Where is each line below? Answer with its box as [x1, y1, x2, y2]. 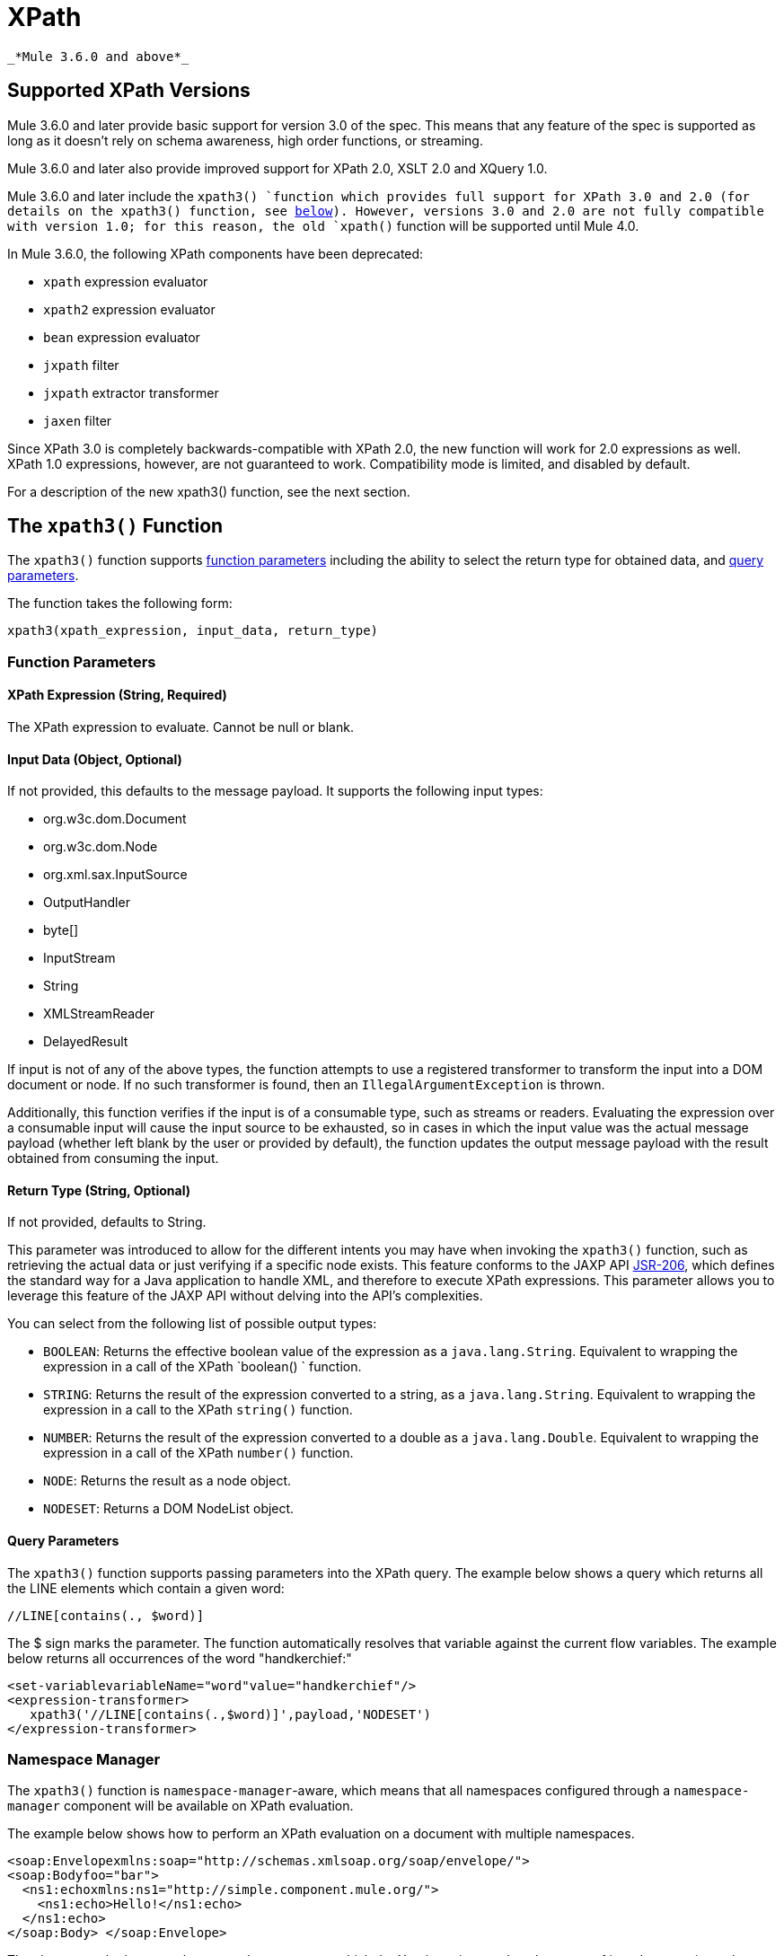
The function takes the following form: [7, 595, 233, 612]
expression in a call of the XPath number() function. [43, 1445, 354, 1461]
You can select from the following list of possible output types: [7, 1316, 377, 1332]
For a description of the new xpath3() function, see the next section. [7, 483, 410, 499]
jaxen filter [43, 412, 112, 428]
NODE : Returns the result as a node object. [43, 1473, 291, 1489]
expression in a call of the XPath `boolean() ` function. [43, 1359, 362, 1375]
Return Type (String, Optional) [7, 1182, 190, 1198]
